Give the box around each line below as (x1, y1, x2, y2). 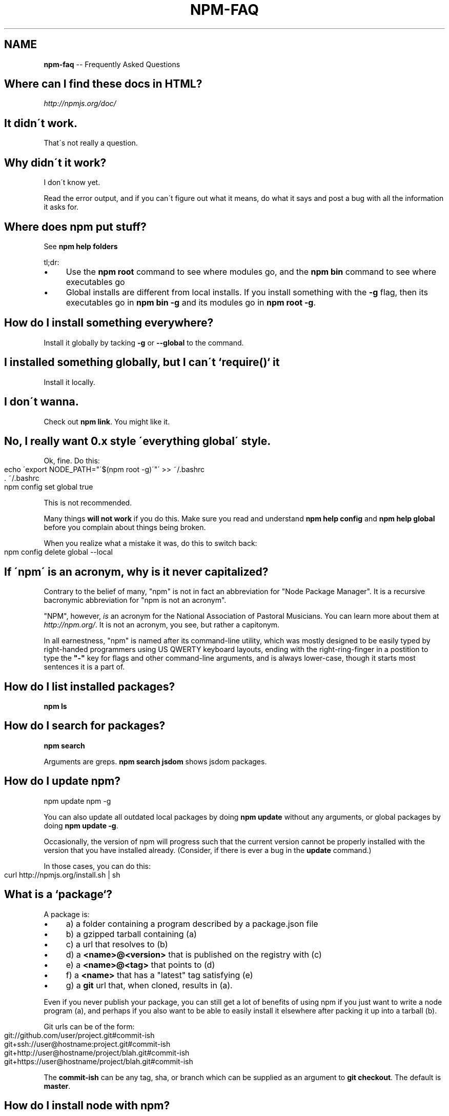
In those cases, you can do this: (44, 861, 151, 870)
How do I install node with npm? (4, 1099, 170, 1112)
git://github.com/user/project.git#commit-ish (4, 1030, 155, 1040)
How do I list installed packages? (4, 680, 175, 693)
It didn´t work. (4, 116, 77, 130)
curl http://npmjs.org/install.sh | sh (4, 870, 120, 879)
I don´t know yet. (44, 178, 100, 187)
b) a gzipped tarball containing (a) (66, 928, 197, 939)
